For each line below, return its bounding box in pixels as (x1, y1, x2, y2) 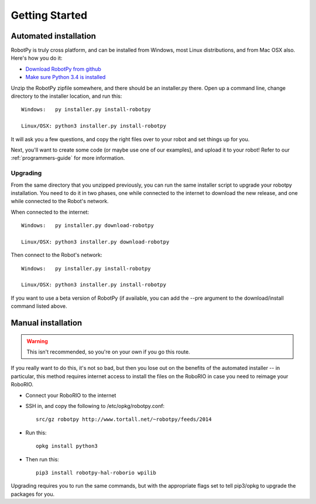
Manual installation (11, 318, 83, 328)
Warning (26, 337, 48, 345)
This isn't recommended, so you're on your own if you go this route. (26, 348, 190, 355)
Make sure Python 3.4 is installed (25, 74, 106, 81)
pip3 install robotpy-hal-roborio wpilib (36, 469, 156, 476)
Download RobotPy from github (25, 65, 102, 73)
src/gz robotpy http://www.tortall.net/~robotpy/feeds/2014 (36, 416, 212, 423)
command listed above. (11, 303, 67, 310)
